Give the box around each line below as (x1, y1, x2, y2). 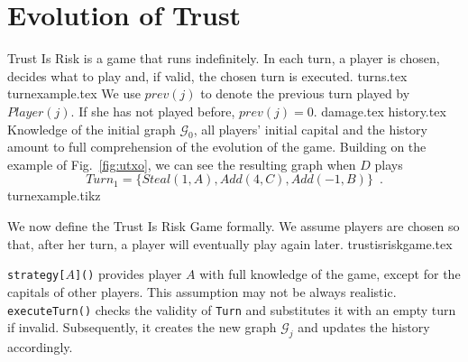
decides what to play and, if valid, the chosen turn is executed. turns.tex (7, 66, 408, 85)
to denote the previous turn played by (200, 84, 410, 103)
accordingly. (7, 337, 73, 356)
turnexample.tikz (7, 186, 101, 205)
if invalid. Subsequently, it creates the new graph (7, 318, 277, 337)
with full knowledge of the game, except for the (199, 265, 461, 283)
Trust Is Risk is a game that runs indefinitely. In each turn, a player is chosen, (7, 49, 440, 68)
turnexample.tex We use (7, 84, 141, 103)
